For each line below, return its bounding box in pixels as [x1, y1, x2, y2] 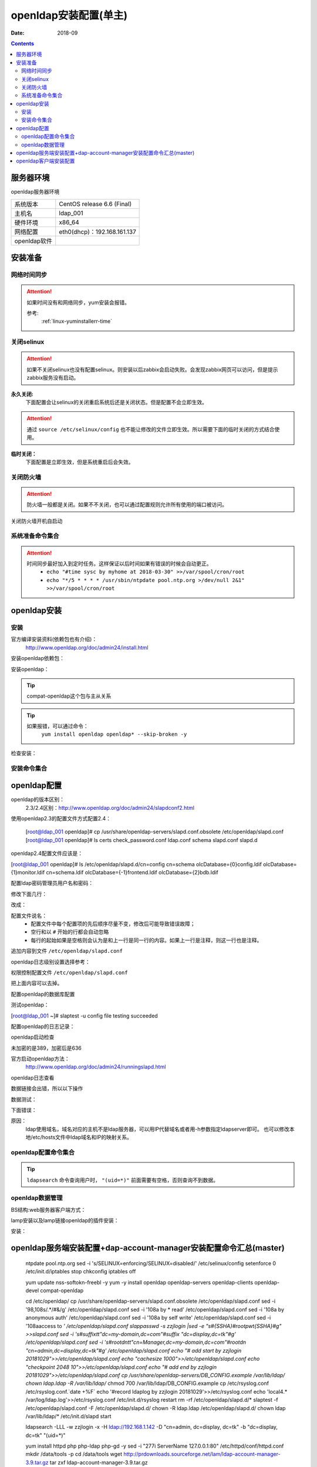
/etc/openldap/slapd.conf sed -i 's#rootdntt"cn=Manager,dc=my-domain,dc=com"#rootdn [25, 1338, 247, 1346]
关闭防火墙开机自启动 [11, 517, 63, 525]
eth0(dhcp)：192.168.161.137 [59, 228, 136, 236]
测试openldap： [11, 1001, 49, 1009]
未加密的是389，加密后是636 [11, 1045, 82, 1052]
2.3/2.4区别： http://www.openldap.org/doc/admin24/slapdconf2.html [25, 804, 195, 811]
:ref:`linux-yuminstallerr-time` [41, 317, 113, 325]
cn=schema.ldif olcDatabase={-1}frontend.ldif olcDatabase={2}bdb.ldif [46, 869, 218, 876]
